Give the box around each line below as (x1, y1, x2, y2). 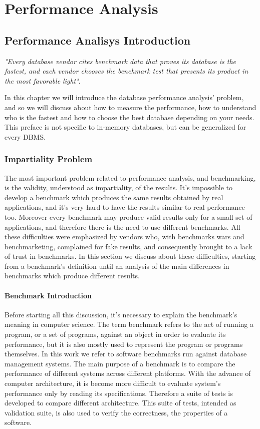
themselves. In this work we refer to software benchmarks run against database (5, 348, 247, 359)
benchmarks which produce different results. (5, 270, 140, 281)
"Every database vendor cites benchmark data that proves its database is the (5, 56, 236, 66)
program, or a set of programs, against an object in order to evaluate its (5, 329, 226, 339)
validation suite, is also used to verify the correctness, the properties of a (5, 407, 228, 417)
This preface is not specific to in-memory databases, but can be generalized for (5, 122, 246, 132)
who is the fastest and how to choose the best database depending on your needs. (5, 112, 254, 122)
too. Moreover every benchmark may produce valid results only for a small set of (5, 211, 252, 222)
